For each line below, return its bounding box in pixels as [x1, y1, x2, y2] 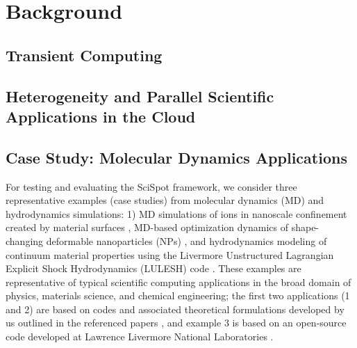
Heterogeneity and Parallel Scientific [6, 85, 274, 106]
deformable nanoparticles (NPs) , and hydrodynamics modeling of [46, 233, 327, 248]
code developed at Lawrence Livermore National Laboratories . [6, 329, 274, 344]
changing [6, 233, 44, 248]
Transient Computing [6, 44, 163, 65]
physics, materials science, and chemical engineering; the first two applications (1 [6, 288, 350, 303]
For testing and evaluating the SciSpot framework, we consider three [6, 179, 297, 193]
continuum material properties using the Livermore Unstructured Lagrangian [6, 247, 334, 262]
